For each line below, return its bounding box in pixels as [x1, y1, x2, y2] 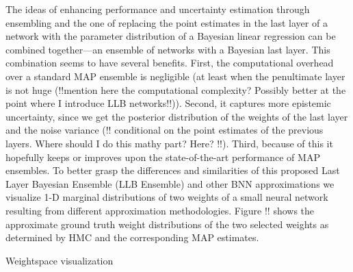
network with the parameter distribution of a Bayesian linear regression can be [5, 29, 336, 43]
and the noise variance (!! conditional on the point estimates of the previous [5, 123, 324, 137]
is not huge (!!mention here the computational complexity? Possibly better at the [5, 82, 346, 97]
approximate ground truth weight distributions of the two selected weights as [5, 217, 329, 231]
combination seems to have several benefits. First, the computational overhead [5, 55, 334, 70]
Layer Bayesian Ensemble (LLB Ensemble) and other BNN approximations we [5, 176, 335, 190]
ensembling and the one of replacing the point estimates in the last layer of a [5, 15, 328, 29]
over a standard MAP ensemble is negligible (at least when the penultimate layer [5, 69, 345, 83]
